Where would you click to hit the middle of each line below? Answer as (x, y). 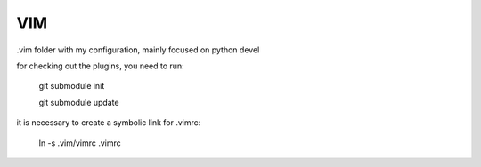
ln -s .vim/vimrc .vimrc (80, 143)
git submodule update (79, 102)
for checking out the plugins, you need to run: (100, 66)
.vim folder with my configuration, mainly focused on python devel (138, 50)
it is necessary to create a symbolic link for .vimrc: (109, 123)
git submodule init (72, 86)
